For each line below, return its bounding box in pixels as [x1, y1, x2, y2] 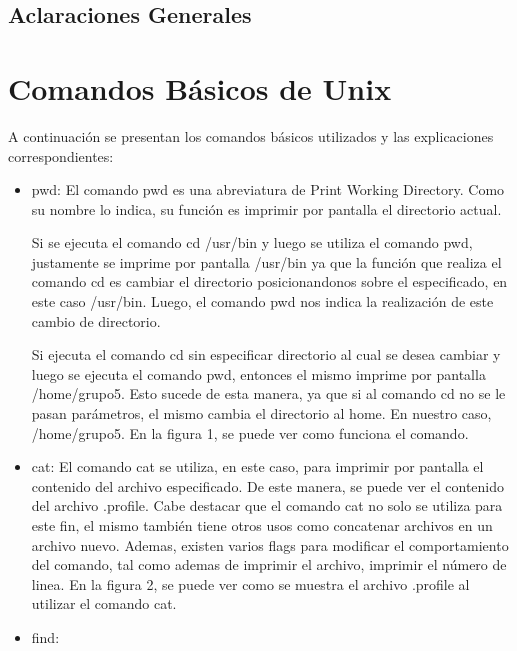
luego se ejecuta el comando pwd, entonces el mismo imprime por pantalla [31, 363, 486, 384]
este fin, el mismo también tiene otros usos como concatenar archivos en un [31, 515, 493, 535]
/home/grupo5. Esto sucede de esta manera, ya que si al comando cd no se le [31, 383, 506, 404]
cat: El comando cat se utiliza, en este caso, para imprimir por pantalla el [31, 456, 484, 477]
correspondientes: [8, 145, 114, 166]
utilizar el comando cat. [31, 593, 177, 614]
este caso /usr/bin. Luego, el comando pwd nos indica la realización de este [31, 291, 494, 312]
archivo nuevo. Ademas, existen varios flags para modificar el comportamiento [31, 534, 509, 555]
